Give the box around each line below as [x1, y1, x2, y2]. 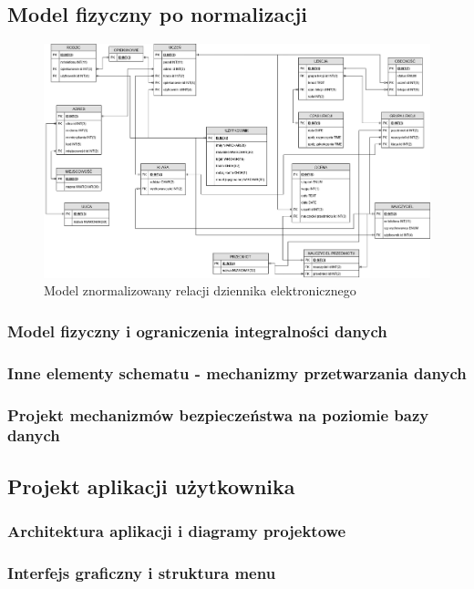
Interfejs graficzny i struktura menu [7, 561, 276, 584]
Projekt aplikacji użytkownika [7, 471, 295, 500]
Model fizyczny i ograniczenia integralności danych [7, 319, 387, 342]
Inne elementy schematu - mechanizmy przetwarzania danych [7, 361, 467, 384]
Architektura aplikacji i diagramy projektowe [7, 520, 346, 542]
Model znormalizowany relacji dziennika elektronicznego [44, 281, 356, 300]
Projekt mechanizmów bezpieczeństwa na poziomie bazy [7, 403, 429, 426]
